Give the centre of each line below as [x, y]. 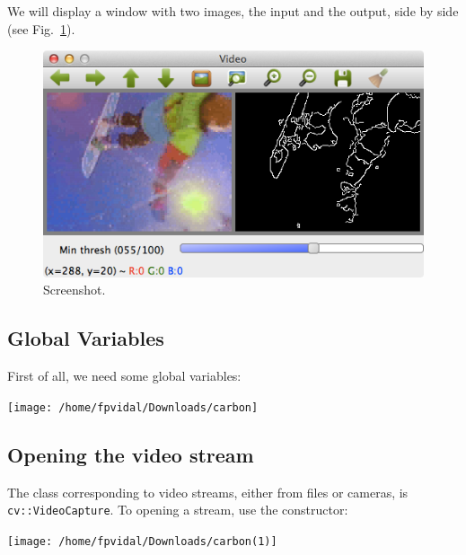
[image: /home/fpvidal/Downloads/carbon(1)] [142, 541]
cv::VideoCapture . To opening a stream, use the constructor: [178, 510]
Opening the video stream [131, 454]
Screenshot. [75, 290]
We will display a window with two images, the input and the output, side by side [233, 11]
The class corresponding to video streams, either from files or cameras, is [208, 492]
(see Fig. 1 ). [41, 28]
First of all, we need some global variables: [124, 376]
